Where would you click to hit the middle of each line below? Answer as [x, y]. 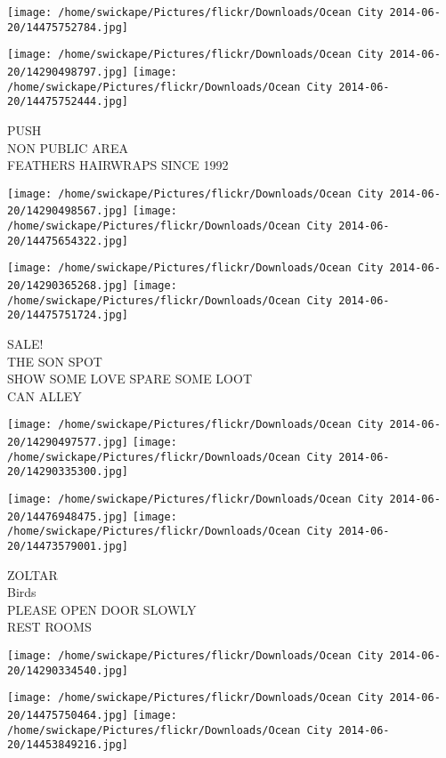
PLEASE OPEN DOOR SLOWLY [102, 609]
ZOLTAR [32, 574]
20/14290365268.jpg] [68, 286]
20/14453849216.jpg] [68, 745]
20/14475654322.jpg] [68, 241]
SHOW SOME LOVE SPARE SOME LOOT [130, 379]
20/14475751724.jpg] [68, 315]
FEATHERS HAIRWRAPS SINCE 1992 [118, 165]
